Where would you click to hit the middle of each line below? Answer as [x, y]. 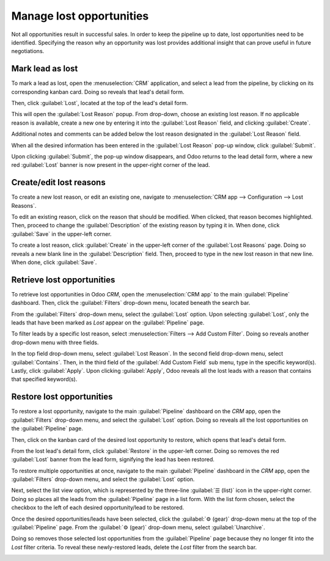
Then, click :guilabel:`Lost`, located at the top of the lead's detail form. [100, 103]
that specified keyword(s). [44, 380]
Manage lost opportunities [80, 16]
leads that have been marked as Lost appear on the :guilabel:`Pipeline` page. [108, 323]
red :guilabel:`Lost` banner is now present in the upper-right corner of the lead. [111, 165]
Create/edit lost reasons [59, 182]
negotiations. [28, 51]
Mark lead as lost [45, 69]
